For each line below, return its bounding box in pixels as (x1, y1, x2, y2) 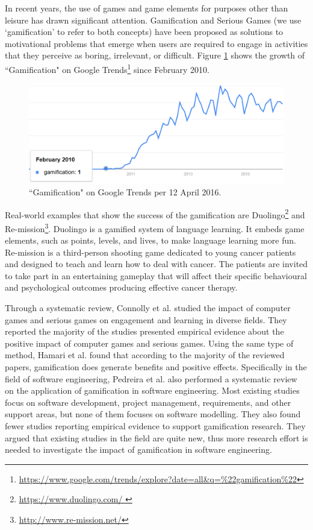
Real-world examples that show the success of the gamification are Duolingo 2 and (5, 206, 305, 221)
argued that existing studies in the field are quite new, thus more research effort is (5, 431, 308, 444)
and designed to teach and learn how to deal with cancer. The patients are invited (5, 257, 308, 270)
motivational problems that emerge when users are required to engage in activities (5, 37, 308, 49)
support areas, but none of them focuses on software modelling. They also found (5, 408, 301, 420)
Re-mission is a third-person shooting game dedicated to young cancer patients (5, 245, 296, 258)
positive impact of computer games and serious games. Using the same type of (5, 336, 294, 349)
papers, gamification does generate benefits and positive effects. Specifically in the (5, 361, 307, 373)
